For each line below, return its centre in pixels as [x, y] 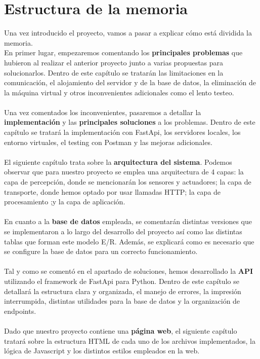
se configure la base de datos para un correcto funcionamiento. [101, 251]
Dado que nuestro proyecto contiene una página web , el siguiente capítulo [121, 330]
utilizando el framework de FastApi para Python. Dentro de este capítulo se [122, 281]
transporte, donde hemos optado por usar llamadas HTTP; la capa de [113, 191]
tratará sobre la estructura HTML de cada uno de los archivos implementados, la [130, 340]
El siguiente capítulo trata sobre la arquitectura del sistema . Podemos [118, 161]
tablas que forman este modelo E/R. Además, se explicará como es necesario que [129, 241]
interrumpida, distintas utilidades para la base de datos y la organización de [122, 301]
